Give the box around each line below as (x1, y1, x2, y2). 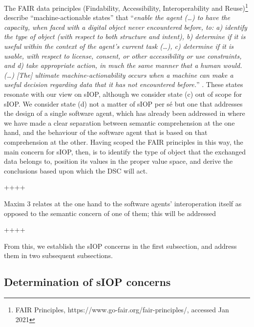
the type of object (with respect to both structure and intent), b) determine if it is (4, 31, 246, 42)
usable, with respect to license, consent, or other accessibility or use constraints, (4, 50, 242, 61)
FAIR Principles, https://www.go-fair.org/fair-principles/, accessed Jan (15, 305, 229, 315)
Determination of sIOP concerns (4, 274, 171, 289)
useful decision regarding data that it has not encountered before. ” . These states (4, 79, 243, 89)
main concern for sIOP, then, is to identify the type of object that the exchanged (4, 146, 246, 156)
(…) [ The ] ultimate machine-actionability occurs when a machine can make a (4, 69, 233, 80)
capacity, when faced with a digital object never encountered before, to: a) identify (4, 22, 247, 32)
